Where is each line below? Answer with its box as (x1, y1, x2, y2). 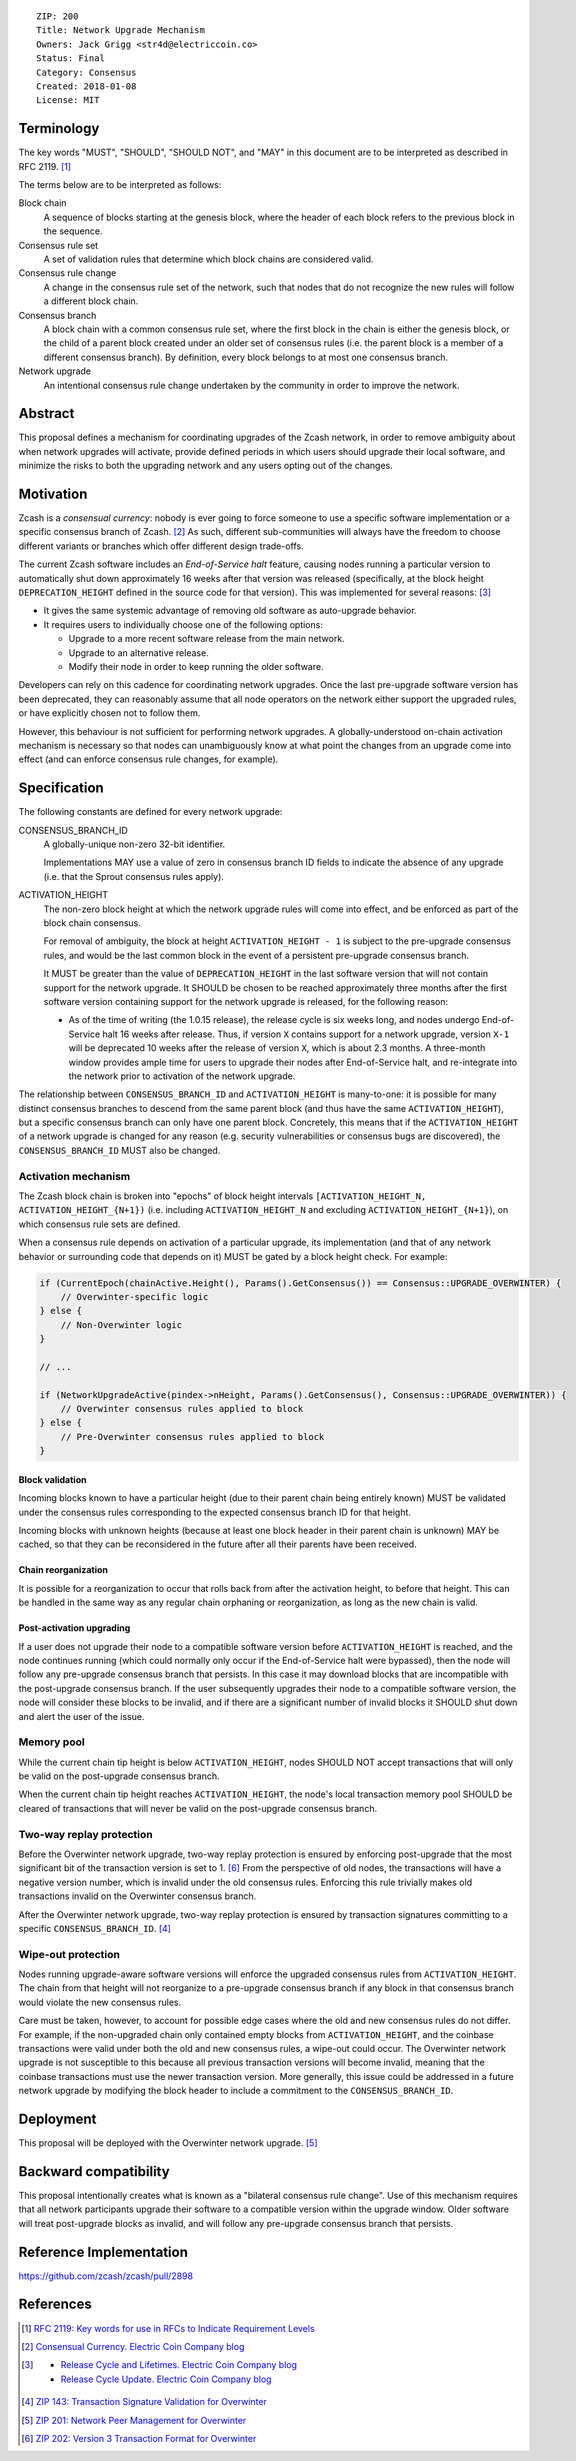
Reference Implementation (18, 2243, 189, 2260)
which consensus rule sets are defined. (18, 1218, 181, 1230)
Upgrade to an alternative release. (68, 646, 209, 659)
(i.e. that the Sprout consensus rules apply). (43, 870, 225, 882)
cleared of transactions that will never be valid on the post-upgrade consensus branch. (18, 1802, 378, 1814)
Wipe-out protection (18, 1947, 120, 1961)
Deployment (18, 2110, 97, 2127)
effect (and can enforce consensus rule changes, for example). (18, 753, 279, 765)
